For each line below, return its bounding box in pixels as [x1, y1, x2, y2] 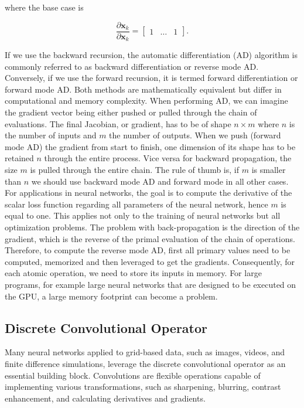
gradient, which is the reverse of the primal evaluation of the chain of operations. [5, 232, 295, 244]
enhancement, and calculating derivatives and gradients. [5, 392, 206, 404]
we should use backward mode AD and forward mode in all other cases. [31, 175, 289, 187]
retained [5, 152, 34, 164]
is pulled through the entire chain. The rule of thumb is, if [30, 164, 239, 176]
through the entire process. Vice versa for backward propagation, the [44, 152, 292, 164]
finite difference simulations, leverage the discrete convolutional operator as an [5, 357, 286, 369]
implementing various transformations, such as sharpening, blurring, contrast [5, 380, 281, 393]
